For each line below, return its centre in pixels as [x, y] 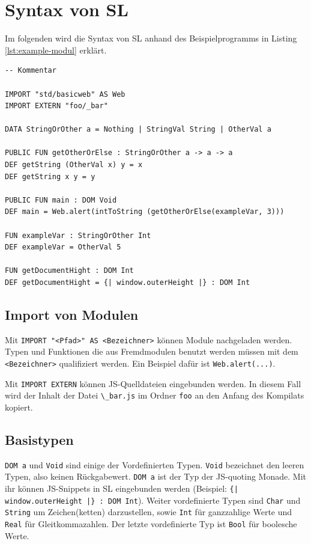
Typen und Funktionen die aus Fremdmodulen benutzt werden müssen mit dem [152, 351]
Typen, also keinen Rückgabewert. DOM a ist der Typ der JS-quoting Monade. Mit [155, 476]
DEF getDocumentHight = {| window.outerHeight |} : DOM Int [128, 283]
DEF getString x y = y [50, 176]
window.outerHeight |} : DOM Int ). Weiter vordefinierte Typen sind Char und [153, 500]
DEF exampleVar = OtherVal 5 [63, 247]
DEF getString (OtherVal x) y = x [74, 165]
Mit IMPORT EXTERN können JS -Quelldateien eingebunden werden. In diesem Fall [153, 383]
